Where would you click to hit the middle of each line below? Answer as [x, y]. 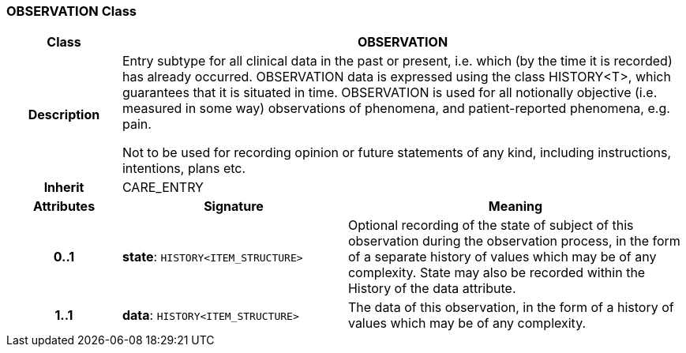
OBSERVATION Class [71, 11]
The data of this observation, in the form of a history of [511, 308]
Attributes [64, 207]
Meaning [515, 207]
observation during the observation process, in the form [514, 241]
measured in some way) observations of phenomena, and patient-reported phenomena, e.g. [396, 109]
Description [64, 115]
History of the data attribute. [432, 289]
